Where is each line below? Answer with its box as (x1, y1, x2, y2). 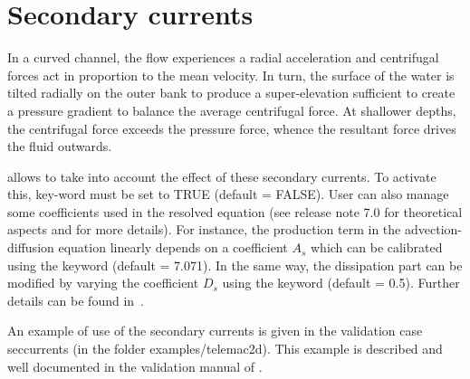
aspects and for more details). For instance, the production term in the (7, 220, 401, 239)
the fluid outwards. (7, 137, 112, 156)
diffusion (7, 238, 54, 257)
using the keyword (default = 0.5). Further (222, 273, 460, 292)
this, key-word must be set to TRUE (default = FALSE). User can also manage (7, 185, 449, 204)
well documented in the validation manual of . (7, 356, 263, 375)
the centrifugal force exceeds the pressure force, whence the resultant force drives (7, 118, 456, 137)
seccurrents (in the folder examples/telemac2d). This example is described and (7, 339, 443, 358)
